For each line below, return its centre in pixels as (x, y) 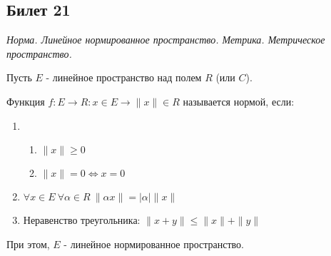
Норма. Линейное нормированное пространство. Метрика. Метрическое (166, 40)
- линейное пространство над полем (124, 77)
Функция (26, 101)
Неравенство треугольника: (82, 220)
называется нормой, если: (239, 101)
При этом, (28, 244)
